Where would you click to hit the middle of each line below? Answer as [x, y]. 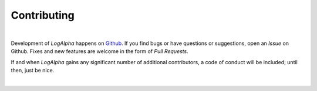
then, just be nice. [33, 71]
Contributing [43, 15]
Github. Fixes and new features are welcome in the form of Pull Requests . [100, 51]
